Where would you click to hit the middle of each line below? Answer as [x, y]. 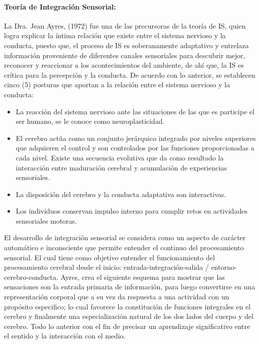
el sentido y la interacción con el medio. [65, 336]
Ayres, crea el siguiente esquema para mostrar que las [143, 277]
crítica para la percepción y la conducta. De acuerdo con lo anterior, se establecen [130, 74]
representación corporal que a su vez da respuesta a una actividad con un [117, 297]
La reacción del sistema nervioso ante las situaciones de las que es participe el [135, 111]
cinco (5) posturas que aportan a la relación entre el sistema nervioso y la [117, 84]
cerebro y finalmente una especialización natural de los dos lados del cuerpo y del [129, 316]
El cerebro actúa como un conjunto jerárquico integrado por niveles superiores [136, 138]
